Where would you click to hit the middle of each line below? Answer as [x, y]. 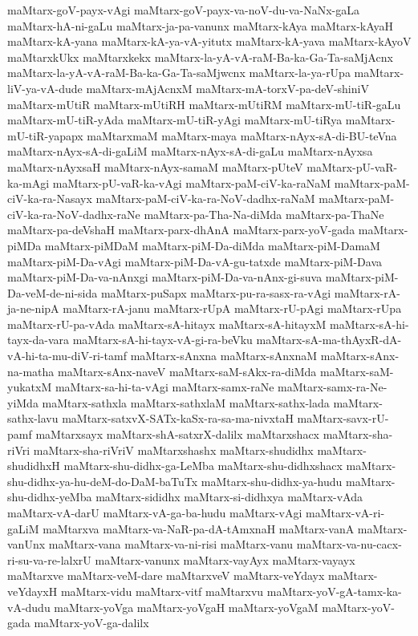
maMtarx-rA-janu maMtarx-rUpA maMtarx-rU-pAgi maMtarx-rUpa [232, 308]
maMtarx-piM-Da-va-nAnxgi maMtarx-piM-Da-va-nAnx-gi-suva [165, 277]
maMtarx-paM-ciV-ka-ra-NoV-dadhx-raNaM [205, 198]
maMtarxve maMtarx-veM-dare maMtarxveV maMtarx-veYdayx [166, 575]
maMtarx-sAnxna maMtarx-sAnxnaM [224, 356]
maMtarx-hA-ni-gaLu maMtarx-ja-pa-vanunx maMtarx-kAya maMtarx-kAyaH [201, 25]
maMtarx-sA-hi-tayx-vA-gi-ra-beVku [162, 340]
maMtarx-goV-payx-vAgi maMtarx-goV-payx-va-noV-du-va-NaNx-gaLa [183, 10]
